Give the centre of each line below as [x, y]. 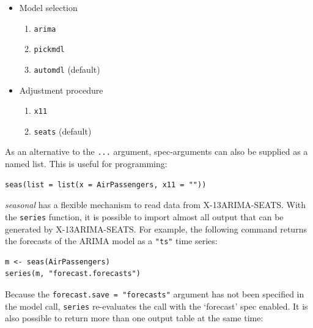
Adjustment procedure [61, 90]
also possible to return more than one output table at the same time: [134, 318]
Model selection [48, 7]
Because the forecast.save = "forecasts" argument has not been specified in [155, 294]
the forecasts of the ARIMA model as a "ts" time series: [111, 241]
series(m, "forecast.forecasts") [73, 274]
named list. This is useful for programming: [86, 164]
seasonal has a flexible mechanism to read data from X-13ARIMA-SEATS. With [156, 205]
